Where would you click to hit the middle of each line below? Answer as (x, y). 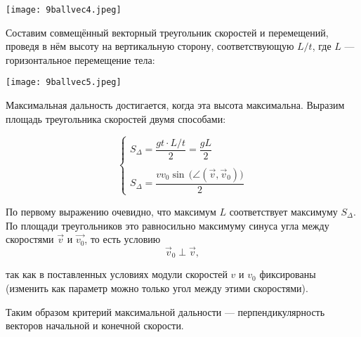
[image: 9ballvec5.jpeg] (64, 82)
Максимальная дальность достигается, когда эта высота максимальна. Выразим (175, 105)
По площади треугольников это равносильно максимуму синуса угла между (168, 225)
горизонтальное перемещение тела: (80, 59)
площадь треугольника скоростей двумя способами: (116, 118)
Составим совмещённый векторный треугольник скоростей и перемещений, (167, 32)
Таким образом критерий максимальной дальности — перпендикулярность (165, 311)
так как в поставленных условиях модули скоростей (117, 274)
